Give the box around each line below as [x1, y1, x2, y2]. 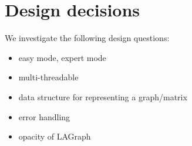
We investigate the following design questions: [5, 32, 170, 44]
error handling [18, 110, 70, 123]
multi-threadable [18, 71, 79, 83]
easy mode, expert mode [18, 51, 106, 63]
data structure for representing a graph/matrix [18, 90, 187, 103]
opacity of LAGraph [18, 130, 91, 142]
